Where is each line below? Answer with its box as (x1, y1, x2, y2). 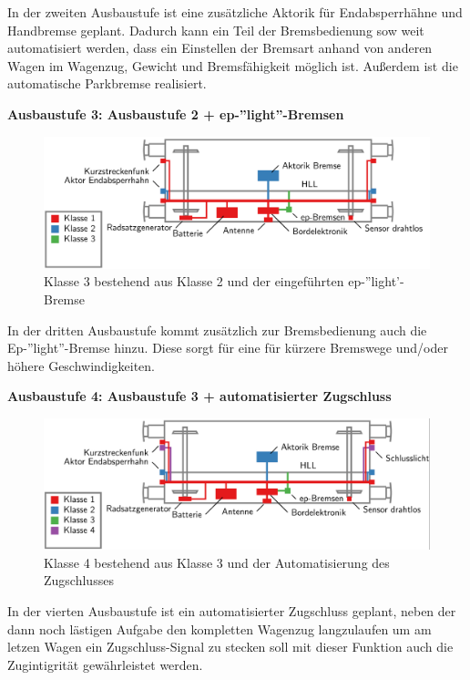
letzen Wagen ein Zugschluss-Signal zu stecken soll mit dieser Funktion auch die (7, 637, 454, 656)
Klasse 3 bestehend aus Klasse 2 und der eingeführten (44, 272, 344, 291)
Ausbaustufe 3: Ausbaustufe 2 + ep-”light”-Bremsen (7, 104, 344, 123)
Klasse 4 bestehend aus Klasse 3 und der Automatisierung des (44, 552, 390, 572)
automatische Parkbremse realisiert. (7, 74, 207, 93)
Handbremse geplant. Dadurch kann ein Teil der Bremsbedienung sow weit (7, 20, 424, 39)
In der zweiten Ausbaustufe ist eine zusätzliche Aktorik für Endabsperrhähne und (7, 3, 463, 21)
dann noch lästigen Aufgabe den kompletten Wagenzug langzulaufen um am (7, 619, 432, 638)
